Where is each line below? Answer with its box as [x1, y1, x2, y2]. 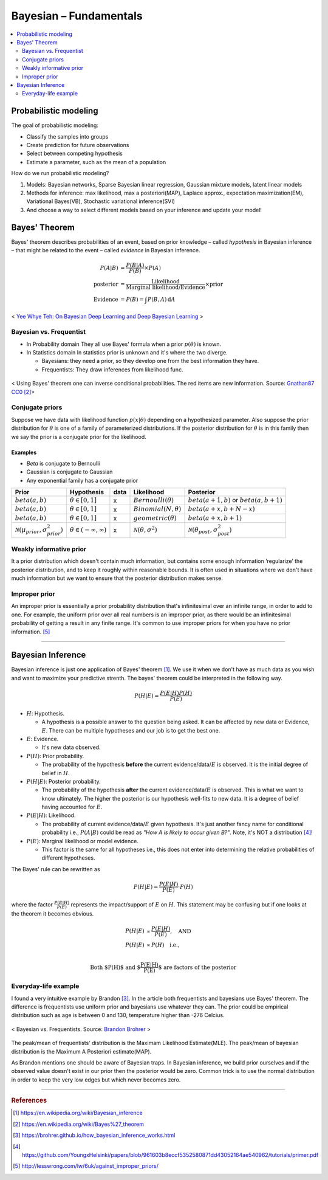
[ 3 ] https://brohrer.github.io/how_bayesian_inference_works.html [13, 1131, 176, 1139]
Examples [11, 449, 37, 456]
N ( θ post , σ [188, 526, 218, 535]
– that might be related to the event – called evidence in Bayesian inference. [11, 247, 200, 254]
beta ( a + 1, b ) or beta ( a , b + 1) [188, 496, 282, 505]
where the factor [11, 900, 53, 908]
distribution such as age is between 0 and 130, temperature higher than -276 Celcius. [11, 1012, 225, 1019]
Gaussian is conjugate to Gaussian [26, 468, 113, 475]
